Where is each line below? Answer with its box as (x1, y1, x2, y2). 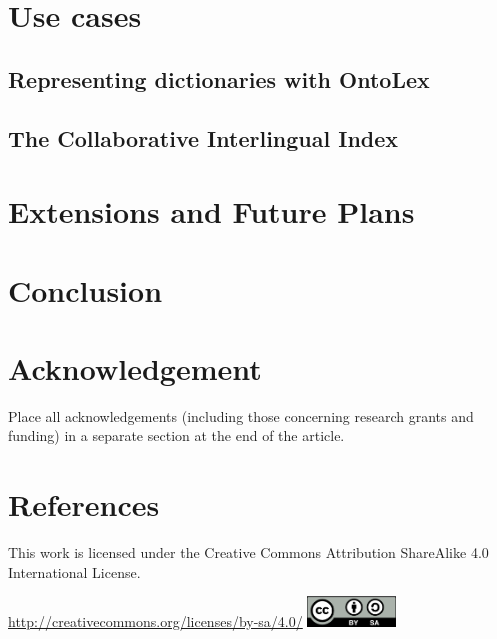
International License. (8, 561, 141, 582)
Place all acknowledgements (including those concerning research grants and (8, 405, 474, 426)
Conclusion (8, 269, 163, 310)
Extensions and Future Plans (8, 191, 415, 232)
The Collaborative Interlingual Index (8, 122, 399, 153)
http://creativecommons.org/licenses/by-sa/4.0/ (8, 611, 303, 632)
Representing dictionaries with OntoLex (8, 63, 430, 94)
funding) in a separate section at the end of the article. (8, 425, 345, 446)
